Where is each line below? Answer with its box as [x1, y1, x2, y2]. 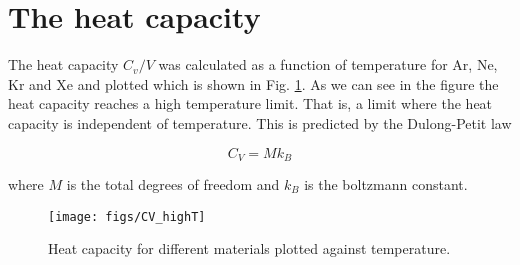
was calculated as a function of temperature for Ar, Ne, [158, 54, 498, 75]
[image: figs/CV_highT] [48, 209, 206, 224]
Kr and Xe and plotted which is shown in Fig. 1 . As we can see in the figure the [8, 73, 499, 94]
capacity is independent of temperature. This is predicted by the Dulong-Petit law [8, 112, 512, 133]
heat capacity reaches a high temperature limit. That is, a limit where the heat [8, 93, 493, 114]
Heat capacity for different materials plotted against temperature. [48, 238, 451, 259]
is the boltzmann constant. [304, 173, 468, 194]
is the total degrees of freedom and [66, 173, 280, 194]
